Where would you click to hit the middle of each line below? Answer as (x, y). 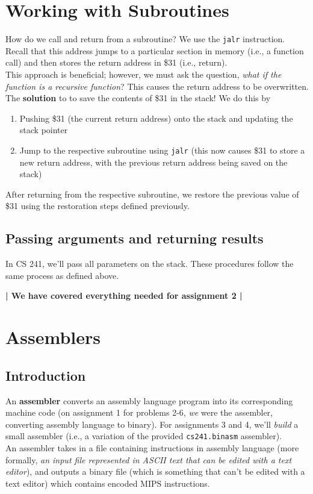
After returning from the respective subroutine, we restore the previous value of (152, 194)
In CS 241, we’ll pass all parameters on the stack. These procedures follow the (150, 264)
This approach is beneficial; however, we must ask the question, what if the (144, 74)
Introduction (46, 375)
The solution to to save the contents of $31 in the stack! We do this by (138, 98)
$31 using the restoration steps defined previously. (98, 206)
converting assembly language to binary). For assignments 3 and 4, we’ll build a (152, 424)
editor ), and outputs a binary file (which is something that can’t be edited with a (155, 471)
